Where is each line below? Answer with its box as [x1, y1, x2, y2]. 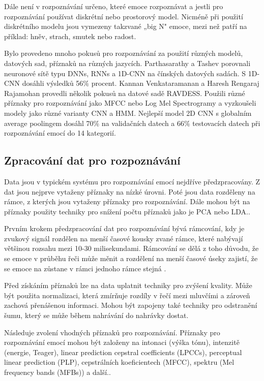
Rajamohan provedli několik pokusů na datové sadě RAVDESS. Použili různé [4, 87, 245, 98]
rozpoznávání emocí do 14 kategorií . [4, 128, 116, 138]
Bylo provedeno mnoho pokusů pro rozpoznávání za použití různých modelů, [4, 48, 243, 58]
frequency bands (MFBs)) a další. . [4, 367, 111, 377]
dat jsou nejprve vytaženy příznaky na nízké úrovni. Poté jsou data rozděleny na [4, 186, 255, 197]
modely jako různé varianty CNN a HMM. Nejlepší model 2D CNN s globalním [4, 107, 252, 118]
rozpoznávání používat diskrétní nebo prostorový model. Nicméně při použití [4, 11, 243, 21]
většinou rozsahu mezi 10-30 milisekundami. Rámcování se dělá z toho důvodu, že [4, 243, 259, 253]
